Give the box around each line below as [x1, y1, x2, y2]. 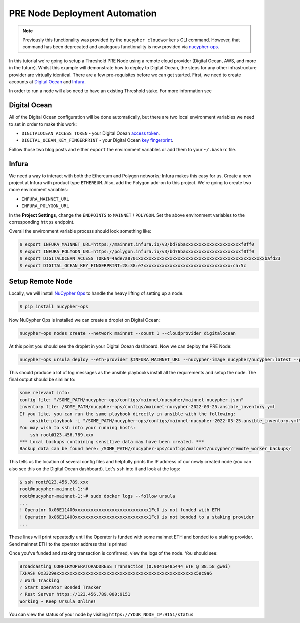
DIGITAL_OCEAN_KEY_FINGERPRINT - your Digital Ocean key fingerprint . [21, 137, 174, 143]
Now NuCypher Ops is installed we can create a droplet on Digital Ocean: [9, 317, 160, 323]
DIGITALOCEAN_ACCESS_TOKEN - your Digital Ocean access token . [21, 130, 160, 136]
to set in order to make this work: [9, 121, 77, 127]
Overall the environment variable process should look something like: [9, 228, 152, 234]
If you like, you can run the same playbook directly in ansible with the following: [19, 411, 236, 417]
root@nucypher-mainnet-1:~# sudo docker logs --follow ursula [19, 493, 175, 499]
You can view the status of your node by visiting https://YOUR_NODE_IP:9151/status [9, 611, 194, 617]
